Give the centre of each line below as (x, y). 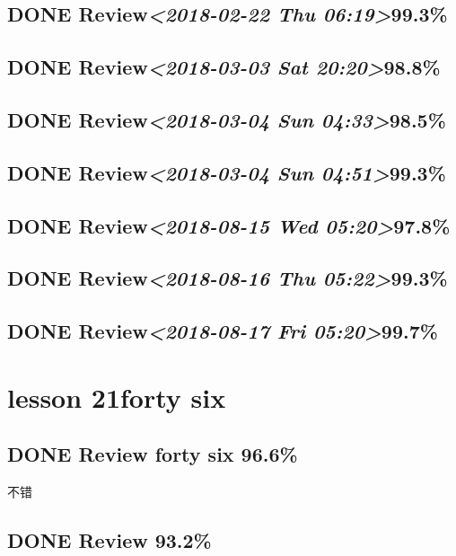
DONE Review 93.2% (110, 540)
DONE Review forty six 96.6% (153, 454)
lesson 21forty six (117, 397)
